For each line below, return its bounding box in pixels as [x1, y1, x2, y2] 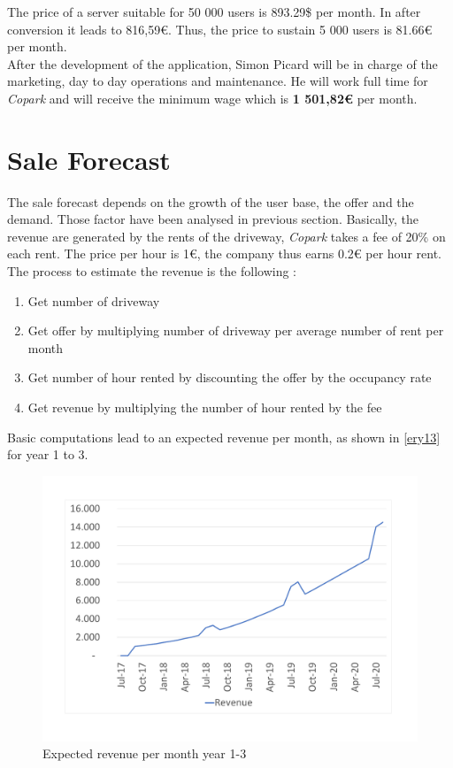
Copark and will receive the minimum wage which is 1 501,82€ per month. [7, 88, 418, 107]
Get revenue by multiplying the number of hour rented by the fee [27, 398, 382, 417]
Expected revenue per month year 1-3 [42, 744, 247, 763]
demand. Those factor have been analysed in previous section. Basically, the [7, 210, 418, 228]
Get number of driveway [27, 291, 160, 310]
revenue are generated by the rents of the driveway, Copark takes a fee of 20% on [7, 227, 446, 245]
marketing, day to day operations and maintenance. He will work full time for [7, 72, 428, 90]
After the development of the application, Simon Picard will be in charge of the [7, 54, 438, 73]
